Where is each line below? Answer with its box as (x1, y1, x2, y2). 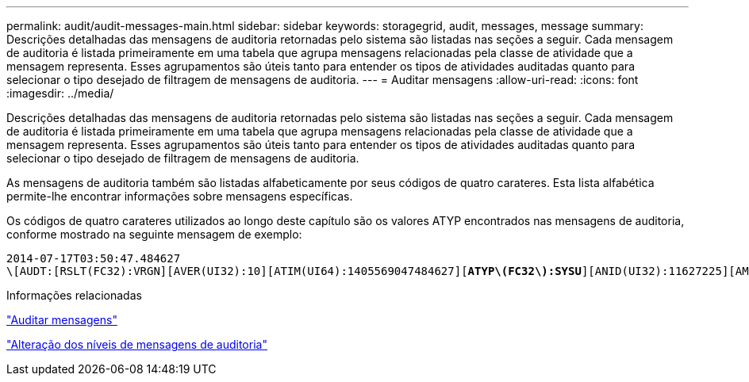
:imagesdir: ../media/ (6, 86, 114, 100)
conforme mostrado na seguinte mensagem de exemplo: (6, 227, 302, 241)
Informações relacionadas (6, 288, 142, 302)
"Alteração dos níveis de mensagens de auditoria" (6, 338, 267, 351)
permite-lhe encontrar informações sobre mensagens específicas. (6, 189, 353, 203)
